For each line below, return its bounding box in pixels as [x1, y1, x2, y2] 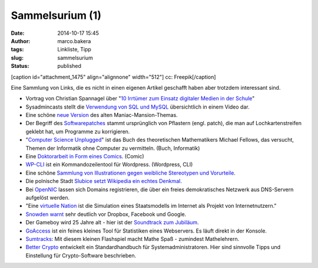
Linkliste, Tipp [57, 46, 91, 53]
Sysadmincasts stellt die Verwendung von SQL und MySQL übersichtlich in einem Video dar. [25, 103, 250, 110]
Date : [11, 30, 25, 37]
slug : [11, 54, 24, 61]
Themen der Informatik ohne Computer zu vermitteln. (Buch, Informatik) [25, 145, 200, 152]
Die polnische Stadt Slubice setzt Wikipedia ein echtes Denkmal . [25, 178, 182, 185]
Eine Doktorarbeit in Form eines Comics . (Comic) [25, 153, 144, 160]
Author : [11, 37, 31, 44]
